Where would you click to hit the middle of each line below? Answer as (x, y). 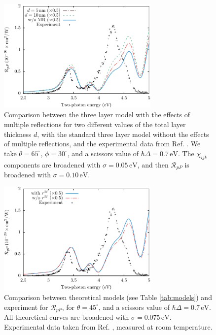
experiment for (26, 307)
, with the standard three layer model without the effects (123, 134)
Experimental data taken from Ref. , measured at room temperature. (108, 326)
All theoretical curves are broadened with (67, 317)
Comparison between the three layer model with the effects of (97, 115)
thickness (18, 134)
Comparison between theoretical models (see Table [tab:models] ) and (108, 297)
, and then (153, 164)
